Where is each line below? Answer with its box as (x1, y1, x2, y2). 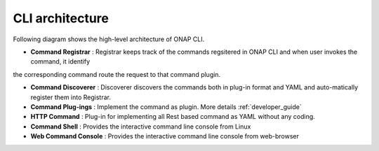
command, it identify (30, 57, 91, 66)
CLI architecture (13, 10, 109, 26)
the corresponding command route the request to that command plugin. (13, 70, 221, 78)
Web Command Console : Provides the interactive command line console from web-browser (30, 132, 300, 141)
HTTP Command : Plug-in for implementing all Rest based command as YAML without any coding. (30, 113, 315, 121)
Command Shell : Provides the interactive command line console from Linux (30, 122, 251, 131)
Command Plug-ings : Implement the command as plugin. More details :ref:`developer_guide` (30, 102, 302, 111)
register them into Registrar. (30, 93, 112, 101)
